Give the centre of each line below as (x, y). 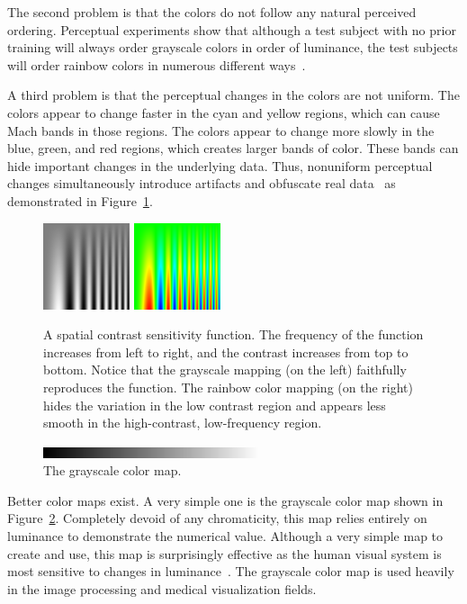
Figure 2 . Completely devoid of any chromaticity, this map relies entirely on (217, 518)
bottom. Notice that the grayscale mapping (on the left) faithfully (225, 370)
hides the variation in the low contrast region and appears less (215, 405)
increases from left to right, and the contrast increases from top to (226, 352)
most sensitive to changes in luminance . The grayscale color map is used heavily (231, 571)
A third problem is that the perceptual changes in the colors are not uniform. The (233, 95)
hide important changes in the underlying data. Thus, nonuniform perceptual (220, 165)
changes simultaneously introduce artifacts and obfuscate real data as (202, 183)
